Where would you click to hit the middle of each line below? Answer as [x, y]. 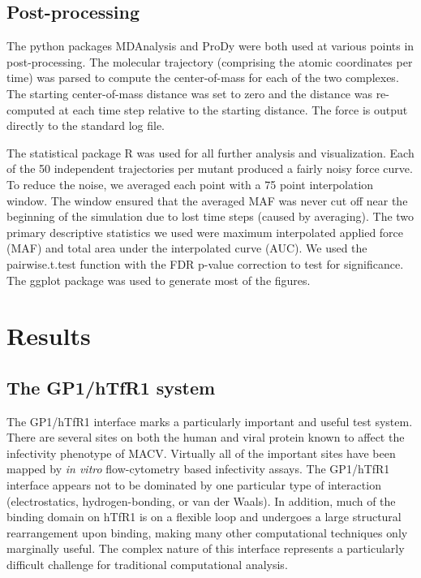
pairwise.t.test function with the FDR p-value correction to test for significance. [205, 263]
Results [49, 336]
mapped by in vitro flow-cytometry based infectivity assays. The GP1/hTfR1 [198, 469]
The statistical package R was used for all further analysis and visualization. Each [210, 152]
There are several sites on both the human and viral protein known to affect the [206, 437]
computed [31, 109]
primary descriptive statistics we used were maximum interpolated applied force [205, 232]
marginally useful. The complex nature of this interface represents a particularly [206, 548]
